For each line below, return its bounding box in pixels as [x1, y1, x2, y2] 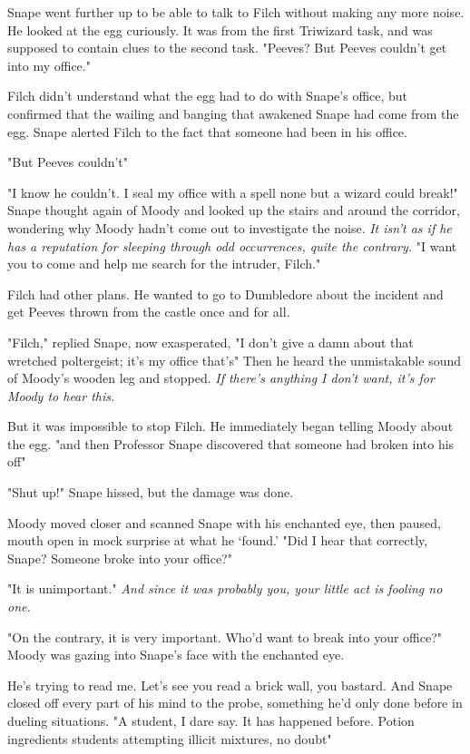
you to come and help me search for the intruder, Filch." [7, 254, 321, 273]
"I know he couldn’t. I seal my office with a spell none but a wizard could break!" [7, 182, 458, 201]
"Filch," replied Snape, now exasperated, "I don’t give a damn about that [7, 332, 414, 351]
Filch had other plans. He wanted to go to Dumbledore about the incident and [7, 284, 444, 303]
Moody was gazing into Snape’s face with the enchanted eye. [7, 645, 345, 664]
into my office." [7, 55, 91, 74]
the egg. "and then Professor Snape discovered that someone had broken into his [7, 434, 455, 453]
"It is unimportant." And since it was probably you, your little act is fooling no [7, 579, 443, 598]
